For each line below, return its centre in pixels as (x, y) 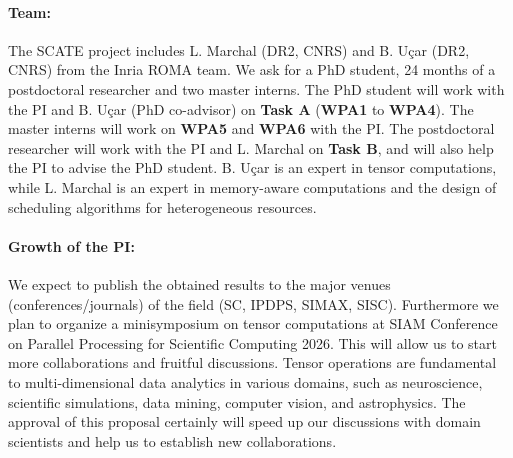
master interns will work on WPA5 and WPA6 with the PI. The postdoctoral (251, 128)
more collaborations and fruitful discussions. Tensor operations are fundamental (252, 362)
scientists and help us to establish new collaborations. (172, 440)
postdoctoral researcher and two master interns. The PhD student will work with (256, 88)
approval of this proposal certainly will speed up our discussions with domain (244, 421)
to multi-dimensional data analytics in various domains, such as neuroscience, (245, 381)
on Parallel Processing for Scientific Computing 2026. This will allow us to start (252, 342)
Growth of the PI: (71, 245)
